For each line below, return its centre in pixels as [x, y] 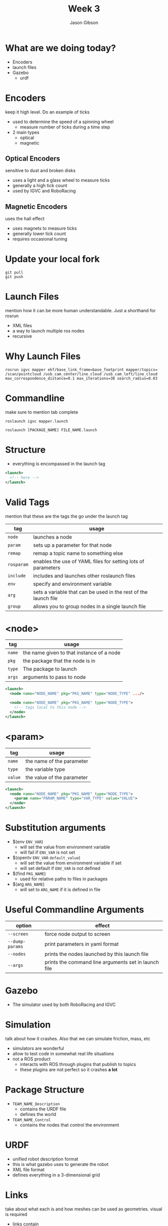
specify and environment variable [72, 584]
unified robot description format [45, 1159]
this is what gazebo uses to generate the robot [60, 1164]
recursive [22, 336]
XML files [22, 326]
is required [16, 1214]
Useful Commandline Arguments [75, 910]
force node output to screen [77, 934]
